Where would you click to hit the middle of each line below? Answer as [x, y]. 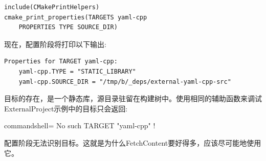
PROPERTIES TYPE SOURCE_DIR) [68, 27]
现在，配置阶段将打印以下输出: [55, 44]
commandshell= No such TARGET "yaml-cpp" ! [80, 125]
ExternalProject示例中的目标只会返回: [66, 108]
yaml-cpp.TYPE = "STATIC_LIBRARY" [77, 71]
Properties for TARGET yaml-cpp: [61, 62]
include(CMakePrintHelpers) [52, 7]
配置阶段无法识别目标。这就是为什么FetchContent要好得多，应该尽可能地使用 [133, 142]
